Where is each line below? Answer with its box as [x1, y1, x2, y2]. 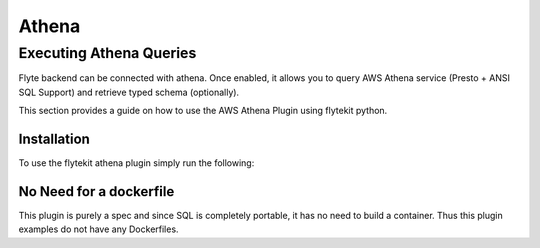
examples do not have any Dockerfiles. [18, 223, 179, 235]
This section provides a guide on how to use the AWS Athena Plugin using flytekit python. [18, 105, 388, 117]
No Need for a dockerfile [18, 183, 175, 200]
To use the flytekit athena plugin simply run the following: [18, 157, 255, 169]
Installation [18, 130, 90, 147]
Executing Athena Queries [18, 44, 197, 62]
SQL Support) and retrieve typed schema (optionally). [18, 86, 240, 98]
